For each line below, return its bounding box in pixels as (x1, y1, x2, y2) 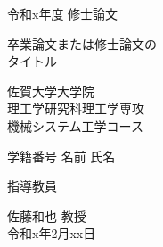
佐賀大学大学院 (7, 81, 94, 100)
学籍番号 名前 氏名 (7, 146, 116, 165)
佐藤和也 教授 (7, 206, 86, 225)
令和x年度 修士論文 (7, 4, 118, 22)
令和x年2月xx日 (7, 224, 96, 243)
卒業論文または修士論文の (7, 34, 157, 53)
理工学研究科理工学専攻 (7, 99, 144, 118)
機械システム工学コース (7, 116, 143, 135)
